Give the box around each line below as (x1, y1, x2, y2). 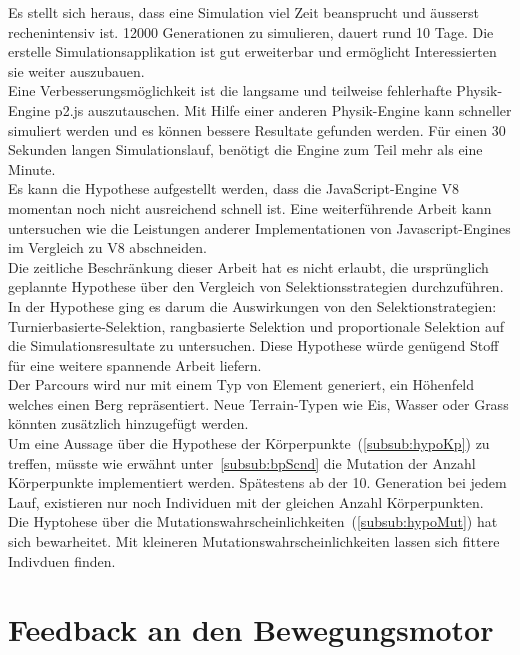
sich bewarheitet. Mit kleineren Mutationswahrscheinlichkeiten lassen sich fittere (8, 531, 500, 552)
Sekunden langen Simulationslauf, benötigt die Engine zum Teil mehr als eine (8, 139, 483, 160)
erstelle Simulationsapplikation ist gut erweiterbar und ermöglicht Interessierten (8, 41, 497, 62)
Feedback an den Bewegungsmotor (8, 609, 494, 650)
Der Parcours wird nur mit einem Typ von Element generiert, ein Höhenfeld (8, 374, 475, 395)
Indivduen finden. (8, 550, 116, 571)
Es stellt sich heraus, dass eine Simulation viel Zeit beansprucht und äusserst (8, 2, 479, 22)
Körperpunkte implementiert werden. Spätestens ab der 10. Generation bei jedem (8, 472, 507, 493)
